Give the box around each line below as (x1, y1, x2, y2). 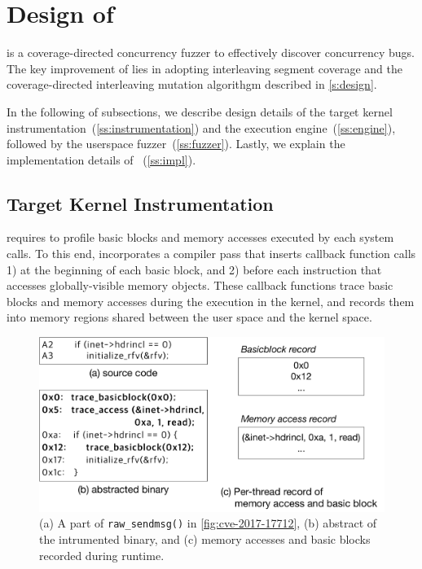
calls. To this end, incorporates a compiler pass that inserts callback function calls (7, 245, 416, 262)
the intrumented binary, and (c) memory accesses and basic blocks (39, 530, 371, 547)
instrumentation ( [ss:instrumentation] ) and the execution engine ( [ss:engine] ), (7, 119, 396, 136)
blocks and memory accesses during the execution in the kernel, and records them (7, 292, 415, 309)
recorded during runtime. (39, 546, 165, 563)
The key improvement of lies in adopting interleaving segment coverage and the (7, 59, 402, 77)
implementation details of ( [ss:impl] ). (7, 151, 196, 168)
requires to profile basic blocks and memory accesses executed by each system (7, 229, 394, 246)
